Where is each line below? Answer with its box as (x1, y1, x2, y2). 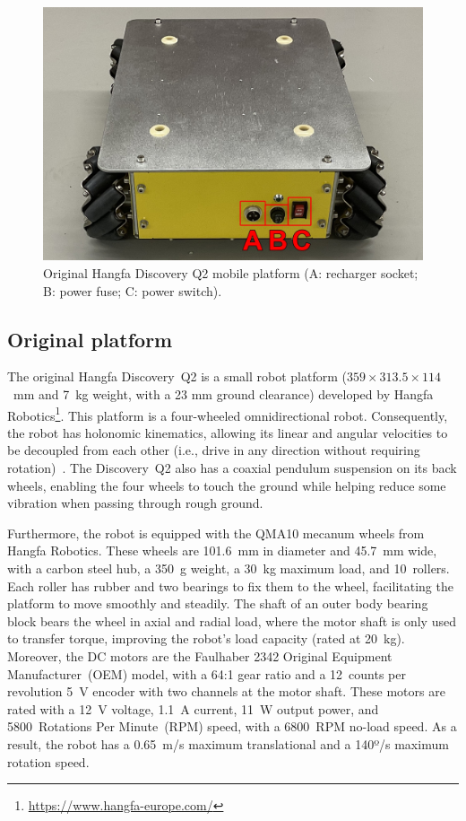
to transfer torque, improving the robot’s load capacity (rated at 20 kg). (7, 629, 405, 648)
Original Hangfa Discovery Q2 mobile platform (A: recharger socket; (43, 263, 419, 282)
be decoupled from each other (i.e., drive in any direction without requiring (7, 441, 420, 459)
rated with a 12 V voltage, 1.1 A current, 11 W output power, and (7, 699, 379, 718)
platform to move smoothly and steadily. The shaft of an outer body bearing (7, 594, 428, 613)
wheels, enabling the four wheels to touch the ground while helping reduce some (7, 476, 446, 494)
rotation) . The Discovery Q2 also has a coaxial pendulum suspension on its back (7, 459, 457, 476)
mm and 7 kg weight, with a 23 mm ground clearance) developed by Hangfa (13, 384, 434, 403)
